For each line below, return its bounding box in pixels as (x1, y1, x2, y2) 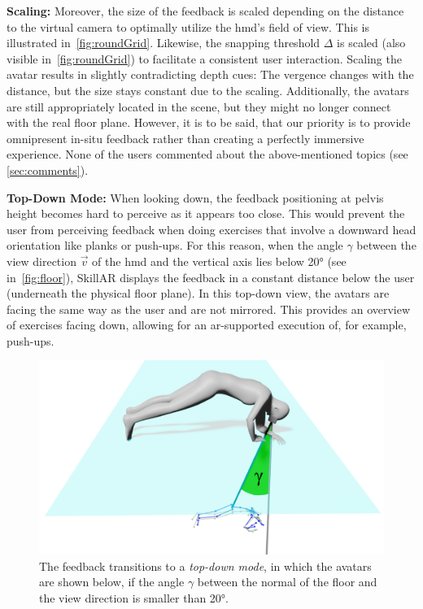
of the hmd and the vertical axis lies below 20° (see (92, 252, 347, 269)
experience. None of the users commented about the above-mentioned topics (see (7, 146, 408, 163)
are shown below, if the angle (39, 573, 185, 590)
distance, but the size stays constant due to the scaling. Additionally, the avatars (7, 81, 409, 98)
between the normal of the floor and (197, 573, 377, 590)
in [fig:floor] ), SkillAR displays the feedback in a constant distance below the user (7, 268, 415, 285)
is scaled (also (337, 34, 406, 51)
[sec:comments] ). (7, 161, 89, 178)
